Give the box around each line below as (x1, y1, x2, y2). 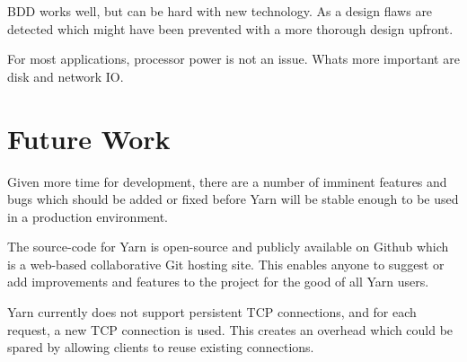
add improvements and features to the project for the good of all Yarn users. (7, 272, 429, 291)
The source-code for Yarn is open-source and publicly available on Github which (7, 237, 449, 256)
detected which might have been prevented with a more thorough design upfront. (7, 19, 454, 38)
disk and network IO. (7, 66, 124, 85)
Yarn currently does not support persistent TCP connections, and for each (7, 303, 417, 322)
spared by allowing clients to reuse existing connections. (7, 338, 314, 357)
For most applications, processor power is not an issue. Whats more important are (7, 49, 460, 68)
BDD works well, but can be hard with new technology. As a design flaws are (7, 2, 433, 20)
